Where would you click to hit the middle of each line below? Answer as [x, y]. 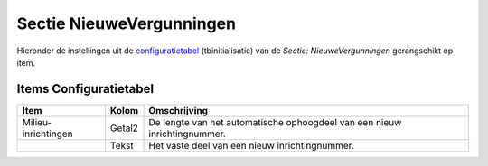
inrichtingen [47, 134]
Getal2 [124, 128]
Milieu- [37, 122]
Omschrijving [178, 110]
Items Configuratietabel [85, 89]
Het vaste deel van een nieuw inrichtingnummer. [251, 145]
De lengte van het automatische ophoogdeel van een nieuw [275, 122]
